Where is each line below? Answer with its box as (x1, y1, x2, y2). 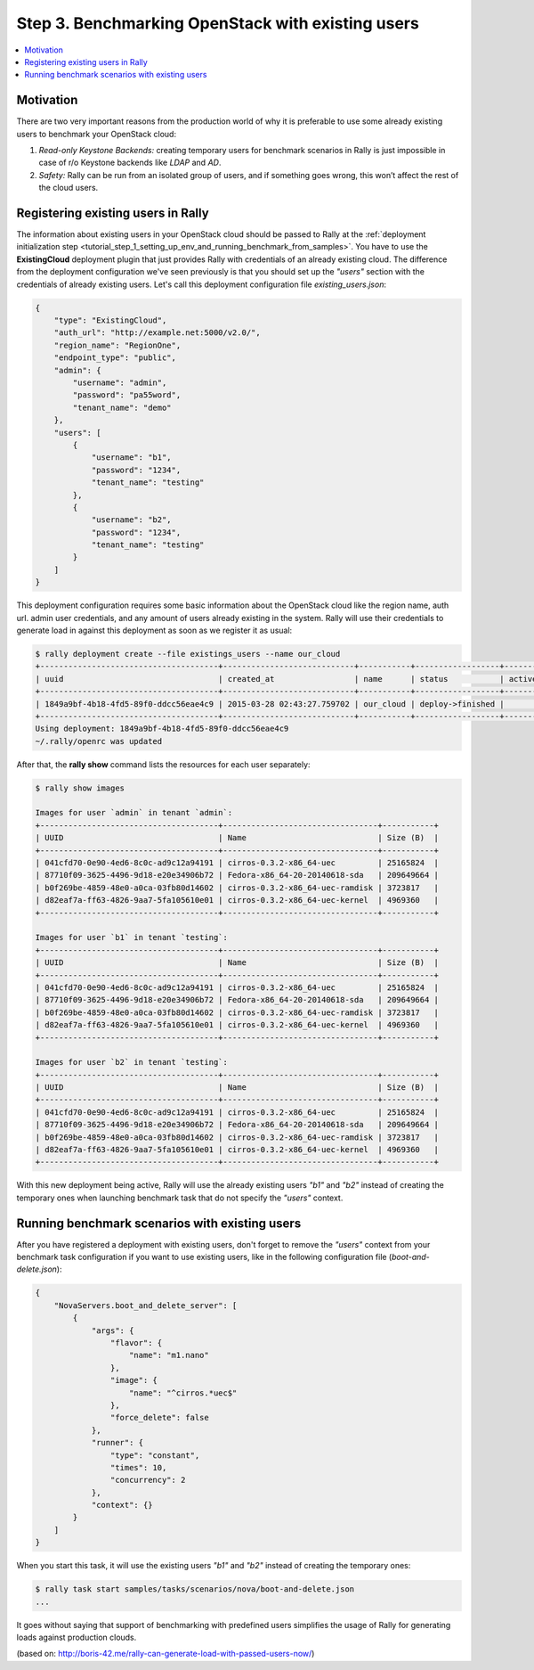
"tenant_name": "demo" (72, 402, 173, 413)
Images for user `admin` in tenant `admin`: (35, 807, 233, 818)
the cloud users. (38, 183, 99, 193)
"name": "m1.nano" (129, 1350, 209, 1361)
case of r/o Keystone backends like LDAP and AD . (38, 157, 222, 168)
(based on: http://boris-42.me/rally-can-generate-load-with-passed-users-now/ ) (16, 1649, 315, 1659)
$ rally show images (35, 782, 125, 793)
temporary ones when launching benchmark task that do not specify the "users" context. (16, 1192, 344, 1203)
